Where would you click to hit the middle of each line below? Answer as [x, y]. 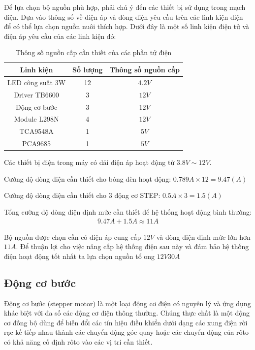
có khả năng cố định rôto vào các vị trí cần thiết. [78, 341]
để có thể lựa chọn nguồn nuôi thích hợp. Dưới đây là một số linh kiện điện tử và [127, 26]
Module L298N [36, 119]
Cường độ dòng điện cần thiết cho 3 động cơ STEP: [82, 195]
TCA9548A [36, 131]
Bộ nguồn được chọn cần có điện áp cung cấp [73, 237]
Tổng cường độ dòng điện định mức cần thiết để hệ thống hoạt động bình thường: [128, 211]
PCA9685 [36, 143]
